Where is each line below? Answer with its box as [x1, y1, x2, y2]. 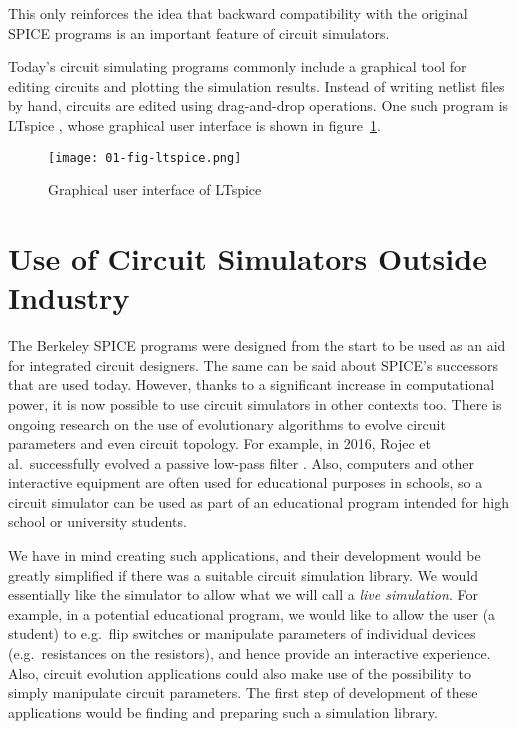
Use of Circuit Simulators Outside [8, 238, 487, 278]
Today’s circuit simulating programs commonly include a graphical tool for [8, 56, 467, 77]
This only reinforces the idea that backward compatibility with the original [8, 3, 468, 23]
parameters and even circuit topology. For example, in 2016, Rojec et [8, 433, 431, 454]
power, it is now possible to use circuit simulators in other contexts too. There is [8, 393, 502, 414]
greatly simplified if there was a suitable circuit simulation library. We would [8, 564, 478, 585]
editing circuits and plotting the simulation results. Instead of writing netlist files [8, 75, 505, 96]
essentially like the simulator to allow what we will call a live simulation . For [8, 584, 478, 605]
